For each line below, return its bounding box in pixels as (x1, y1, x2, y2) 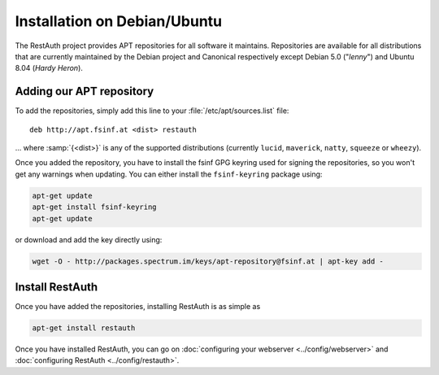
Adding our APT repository (15, 85, 154, 98)
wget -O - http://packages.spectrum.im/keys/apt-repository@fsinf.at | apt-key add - (32, 256, 384, 266)
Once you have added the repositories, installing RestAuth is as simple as (15, 302, 261, 312)
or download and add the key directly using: (15, 234, 163, 244)
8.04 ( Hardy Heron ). (15, 63, 83, 73)
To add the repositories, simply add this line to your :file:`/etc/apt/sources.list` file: (15, 106, 289, 116)
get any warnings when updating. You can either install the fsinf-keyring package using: (15, 169, 323, 179)
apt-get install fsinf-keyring (32, 203, 158, 211)
